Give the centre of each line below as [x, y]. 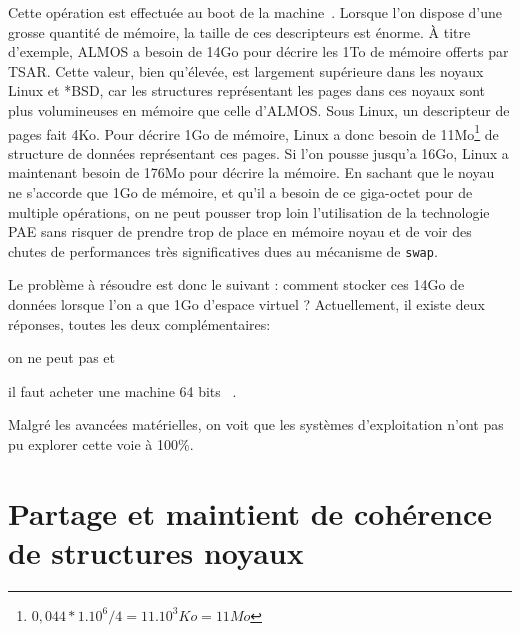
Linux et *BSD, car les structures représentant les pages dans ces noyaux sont [247, 90]
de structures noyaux [156, 551]
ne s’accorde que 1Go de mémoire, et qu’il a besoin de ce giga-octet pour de [240, 192]
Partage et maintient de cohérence [250, 512]
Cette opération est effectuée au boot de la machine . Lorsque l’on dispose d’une [255, 12]
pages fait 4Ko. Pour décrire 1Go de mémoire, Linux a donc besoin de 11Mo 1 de [253, 132]
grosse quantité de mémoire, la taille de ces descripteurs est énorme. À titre [239, 31]
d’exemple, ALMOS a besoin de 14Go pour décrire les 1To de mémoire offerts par [258, 51]
